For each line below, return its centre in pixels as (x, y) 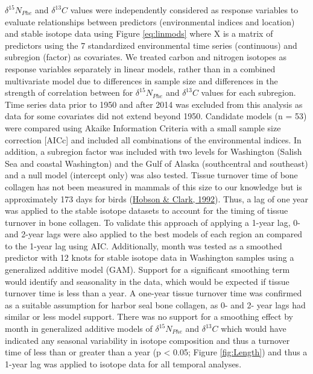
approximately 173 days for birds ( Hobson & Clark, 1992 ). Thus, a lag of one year (156, 198)
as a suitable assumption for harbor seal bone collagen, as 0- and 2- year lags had (155, 304)
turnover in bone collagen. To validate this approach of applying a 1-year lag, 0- (153, 222)
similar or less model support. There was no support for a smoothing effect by (149, 316)
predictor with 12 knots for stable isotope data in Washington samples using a (150, 257)
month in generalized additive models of (79, 329)
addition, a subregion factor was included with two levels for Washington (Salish (153, 151)
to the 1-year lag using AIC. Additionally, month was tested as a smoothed (144, 245)
